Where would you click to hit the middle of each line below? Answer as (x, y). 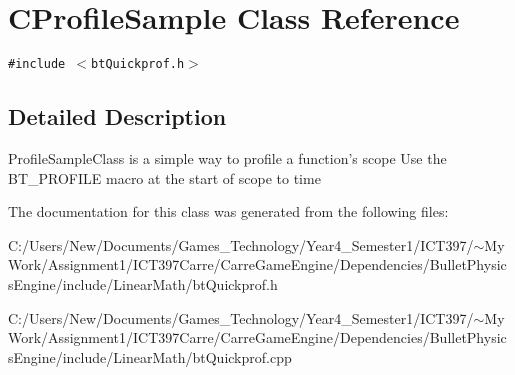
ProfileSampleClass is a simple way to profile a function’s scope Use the (227, 157)
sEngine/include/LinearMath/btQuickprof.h (143, 283)
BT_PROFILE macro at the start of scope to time (164, 177)
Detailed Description (117, 116)
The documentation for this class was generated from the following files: (228, 211)
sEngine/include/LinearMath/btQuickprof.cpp (150, 356)
